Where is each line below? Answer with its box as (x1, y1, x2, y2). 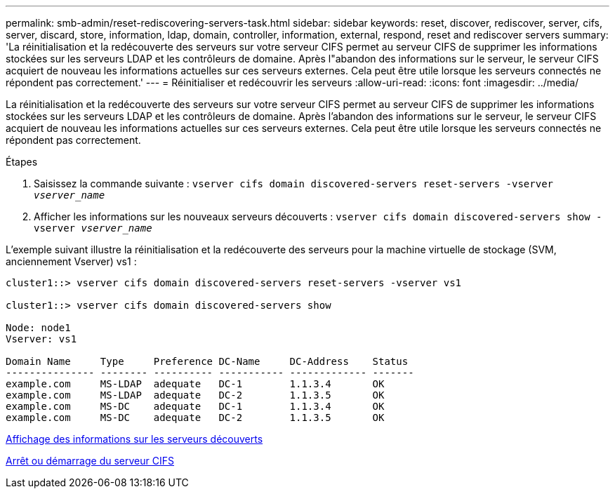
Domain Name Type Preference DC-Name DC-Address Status (6, 356, 409, 367)
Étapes (6, 156, 38, 168)
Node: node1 (6, 322, 71, 333)
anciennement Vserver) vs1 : (6, 255, 137, 267)
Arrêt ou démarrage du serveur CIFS (6, 455, 174, 467)
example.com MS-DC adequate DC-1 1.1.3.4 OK (6, 401, 385, 412)
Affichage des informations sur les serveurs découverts (6, 433, 263, 445)
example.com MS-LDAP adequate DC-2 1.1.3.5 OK (6, 389, 385, 401)
